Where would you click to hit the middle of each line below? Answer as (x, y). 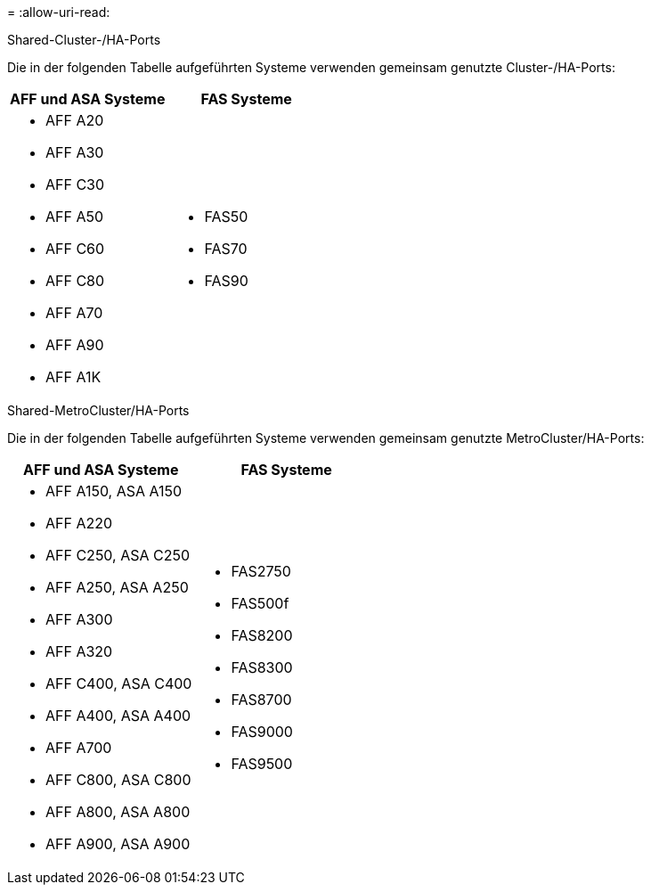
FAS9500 (262, 764)
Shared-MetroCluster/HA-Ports (98, 410)
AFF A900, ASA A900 (118, 844)
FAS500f (260, 603)
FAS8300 (262, 667)
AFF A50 (75, 217)
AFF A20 (75, 120)
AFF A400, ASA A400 (118, 716)
